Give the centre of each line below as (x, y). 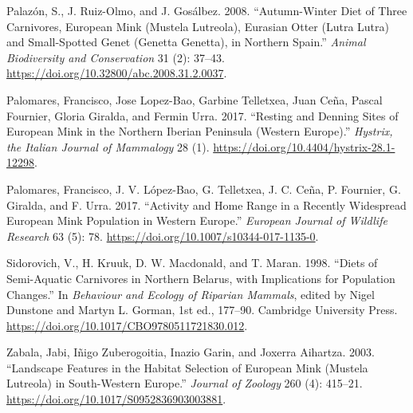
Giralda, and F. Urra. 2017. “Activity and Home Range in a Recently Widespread (206, 205)
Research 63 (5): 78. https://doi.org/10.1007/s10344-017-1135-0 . (163, 236)
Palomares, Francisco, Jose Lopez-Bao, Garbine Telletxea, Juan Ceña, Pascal (195, 99)
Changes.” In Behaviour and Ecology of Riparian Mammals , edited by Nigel (191, 294)
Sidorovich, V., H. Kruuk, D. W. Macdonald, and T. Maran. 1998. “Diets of (192, 263)
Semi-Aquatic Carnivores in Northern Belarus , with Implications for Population (201, 278)
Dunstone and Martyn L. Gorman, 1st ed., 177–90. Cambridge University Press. (202, 310)
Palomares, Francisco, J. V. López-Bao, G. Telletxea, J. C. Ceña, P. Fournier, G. (204, 189)
